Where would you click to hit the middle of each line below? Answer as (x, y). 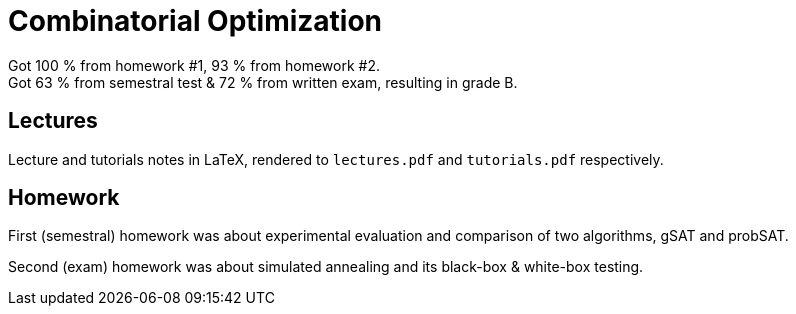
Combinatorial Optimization (195, 21)
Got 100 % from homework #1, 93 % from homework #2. (194, 65)
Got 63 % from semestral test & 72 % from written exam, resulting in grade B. (263, 82)
